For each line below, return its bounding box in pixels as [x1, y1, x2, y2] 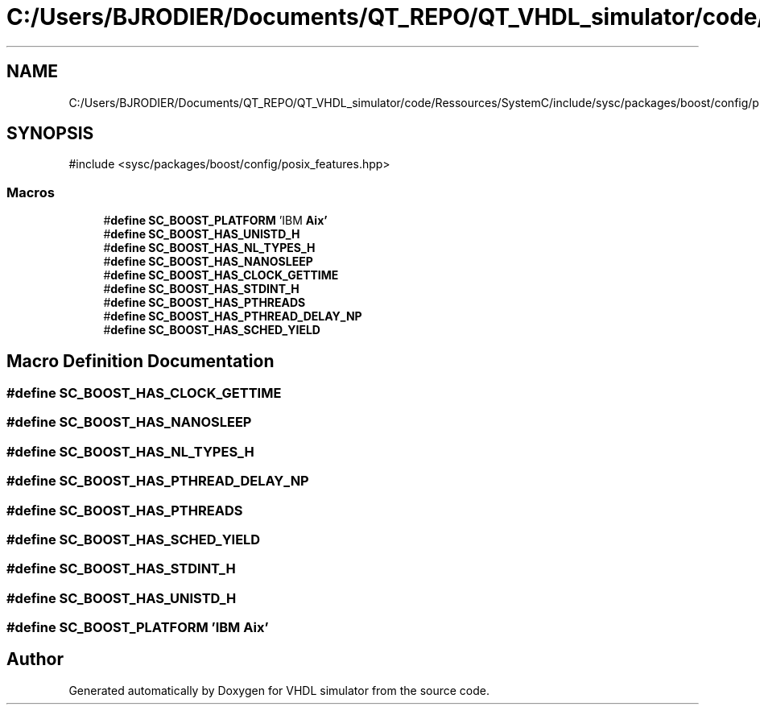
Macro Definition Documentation [6, 350, 275, 371]
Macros [6, 184, 55, 200]
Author [6, 649, 64, 670]
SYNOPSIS [6, 123, 94, 144]
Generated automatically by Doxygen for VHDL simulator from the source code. [68, 683, 490, 697]
